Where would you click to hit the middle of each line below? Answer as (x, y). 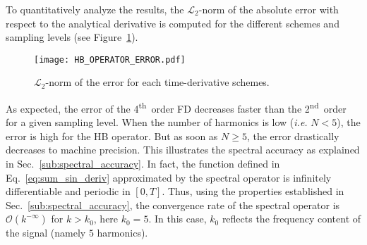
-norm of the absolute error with (269, 9)
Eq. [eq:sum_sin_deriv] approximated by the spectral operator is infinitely (169, 177)
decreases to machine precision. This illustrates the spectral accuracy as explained (183, 150)
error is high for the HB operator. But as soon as (112, 136)
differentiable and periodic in (68, 191)
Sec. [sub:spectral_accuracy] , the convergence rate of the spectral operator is (173, 205)
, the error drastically (293, 136)
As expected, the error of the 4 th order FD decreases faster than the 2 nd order (176, 107)
